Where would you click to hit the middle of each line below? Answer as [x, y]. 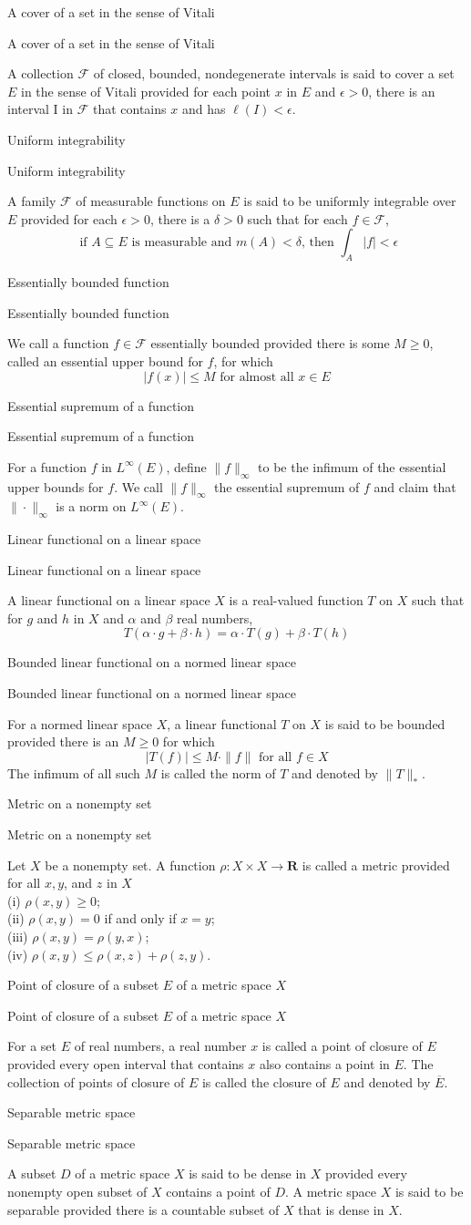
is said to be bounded [385, 723]
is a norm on [91, 506]
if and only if [140, 918]
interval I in [40, 109]
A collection [41, 73]
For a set [32, 1046]
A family [32, 201]
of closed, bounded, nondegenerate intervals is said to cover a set [274, 73]
